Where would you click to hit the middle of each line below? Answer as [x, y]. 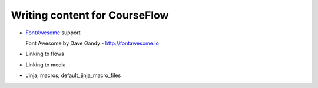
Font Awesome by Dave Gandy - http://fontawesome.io [92, 43]
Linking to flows [45, 54]
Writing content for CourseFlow [90, 15]
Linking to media [46, 65]
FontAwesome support [53, 33]
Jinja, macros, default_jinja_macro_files [73, 75]
